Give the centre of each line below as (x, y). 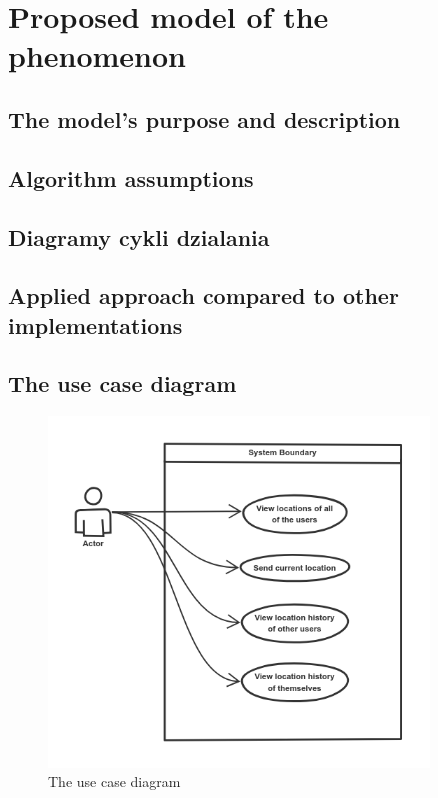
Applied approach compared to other (203, 295)
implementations (95, 324)
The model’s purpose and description (204, 118)
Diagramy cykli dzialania (139, 236)
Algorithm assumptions (131, 177)
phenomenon (97, 55)
